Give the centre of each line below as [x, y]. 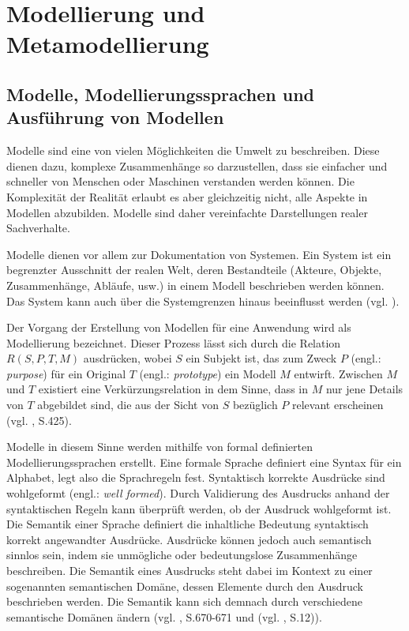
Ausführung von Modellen [115, 117]
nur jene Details [364, 389]
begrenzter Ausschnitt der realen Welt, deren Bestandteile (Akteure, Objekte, [194, 270]
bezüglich [255, 405]
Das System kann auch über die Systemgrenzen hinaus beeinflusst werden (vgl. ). [203, 300]
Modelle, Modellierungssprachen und [161, 94]
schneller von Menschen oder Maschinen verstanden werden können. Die [180, 181]
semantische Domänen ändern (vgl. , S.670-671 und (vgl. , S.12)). [164, 616]
